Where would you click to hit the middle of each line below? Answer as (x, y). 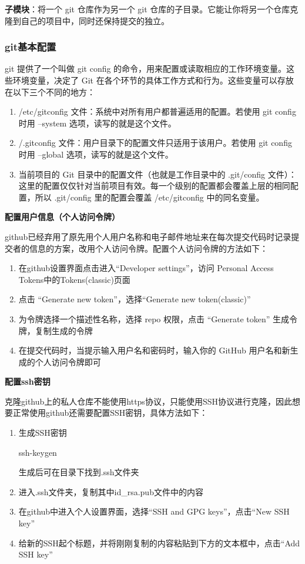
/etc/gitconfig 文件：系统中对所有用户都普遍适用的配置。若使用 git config (157, 111)
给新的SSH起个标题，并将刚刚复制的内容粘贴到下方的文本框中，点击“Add (159, 543)
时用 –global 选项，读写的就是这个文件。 (96, 154)
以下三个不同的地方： (54, 91)
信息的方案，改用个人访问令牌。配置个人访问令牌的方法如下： (148, 248)
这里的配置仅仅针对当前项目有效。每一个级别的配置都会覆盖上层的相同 (154, 186)
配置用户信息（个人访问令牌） (62, 217)
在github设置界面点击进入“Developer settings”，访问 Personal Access (146, 268)
